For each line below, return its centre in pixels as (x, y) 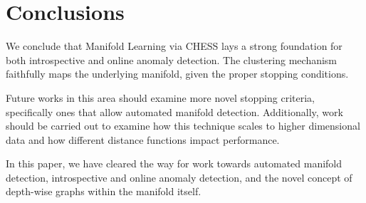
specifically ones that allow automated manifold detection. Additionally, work (174, 111)
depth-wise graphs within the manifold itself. (104, 191)
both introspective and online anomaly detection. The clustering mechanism (172, 59)
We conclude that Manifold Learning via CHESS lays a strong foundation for (174, 46)
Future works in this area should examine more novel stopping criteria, (160, 97)
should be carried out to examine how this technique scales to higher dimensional (183, 126)
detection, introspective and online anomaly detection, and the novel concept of (179, 177)
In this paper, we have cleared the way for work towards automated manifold (174, 163)
